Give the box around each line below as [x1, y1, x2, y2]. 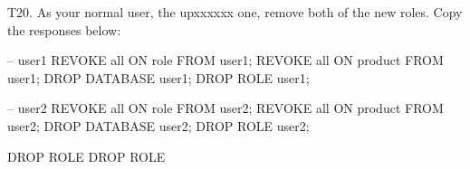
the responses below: [7, 20, 121, 39]
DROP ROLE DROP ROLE [7, 146, 166, 165]
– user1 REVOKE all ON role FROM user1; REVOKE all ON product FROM [7, 51, 444, 70]
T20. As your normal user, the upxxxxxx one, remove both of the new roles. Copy [7, 3, 463, 21]
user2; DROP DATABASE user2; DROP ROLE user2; [7, 116, 310, 135]
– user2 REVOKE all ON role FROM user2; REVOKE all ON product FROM [7, 99, 444, 117]
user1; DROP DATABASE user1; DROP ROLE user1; [7, 68, 310, 87]
